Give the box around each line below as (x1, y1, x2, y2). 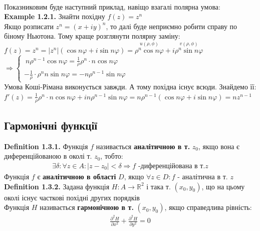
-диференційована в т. (138, 162, 205, 170)
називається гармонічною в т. (40, 202, 134, 212)
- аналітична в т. (177, 171, 228, 181)
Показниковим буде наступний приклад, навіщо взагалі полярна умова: (4, 1, 220, 12)
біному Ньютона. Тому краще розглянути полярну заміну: (4, 31, 180, 41)
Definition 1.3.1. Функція (4, 141, 88, 151)
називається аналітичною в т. (96, 141, 190, 151)
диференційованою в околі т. (4, 151, 92, 161)
